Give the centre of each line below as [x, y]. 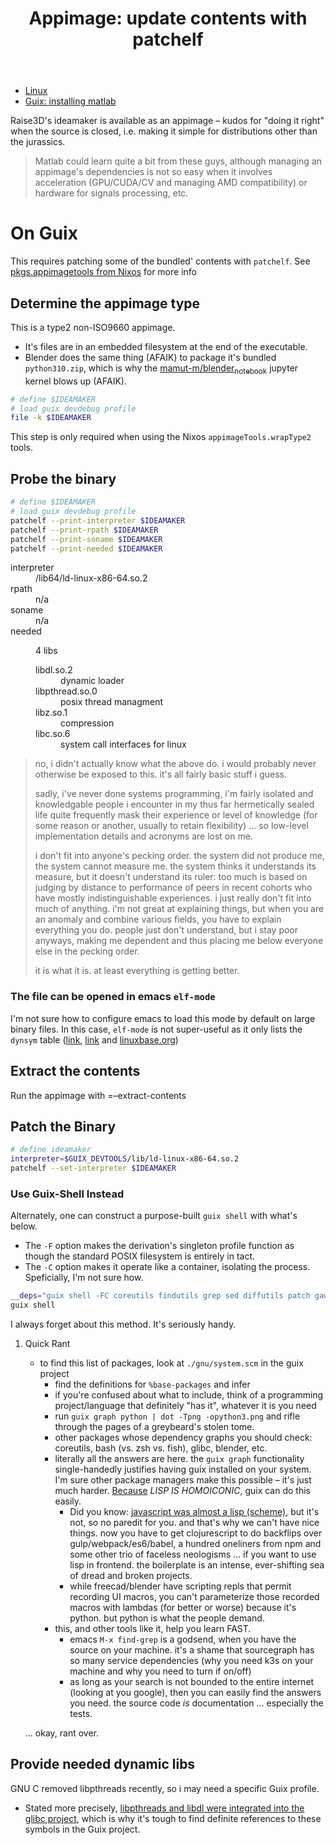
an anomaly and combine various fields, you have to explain [158, 919]
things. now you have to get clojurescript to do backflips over [196, 1533]
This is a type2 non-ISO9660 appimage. [93, 327]
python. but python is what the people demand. [167, 1618]
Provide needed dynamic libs [103, 1764]
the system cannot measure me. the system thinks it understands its [175, 866]
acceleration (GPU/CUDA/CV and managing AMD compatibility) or [171, 183]
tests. [81, 1714]
